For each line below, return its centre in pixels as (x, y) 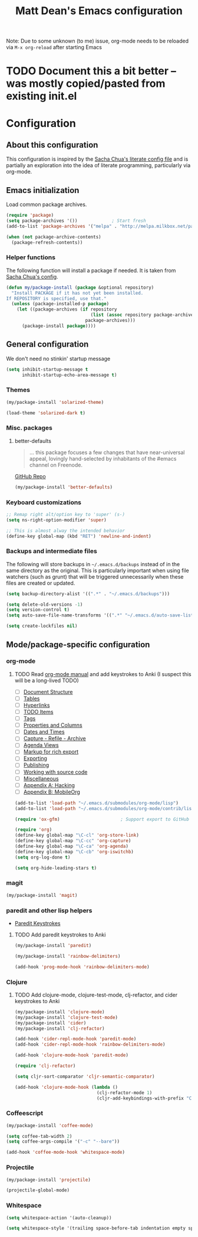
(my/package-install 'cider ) (50, 1023)
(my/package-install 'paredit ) (53, 946)
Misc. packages (29, 428)
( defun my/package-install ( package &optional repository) (80, 288)
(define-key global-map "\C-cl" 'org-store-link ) (77, 835)
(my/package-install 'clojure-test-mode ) (66, 1017)
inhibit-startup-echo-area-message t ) (69, 375)
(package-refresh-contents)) (47, 242)
